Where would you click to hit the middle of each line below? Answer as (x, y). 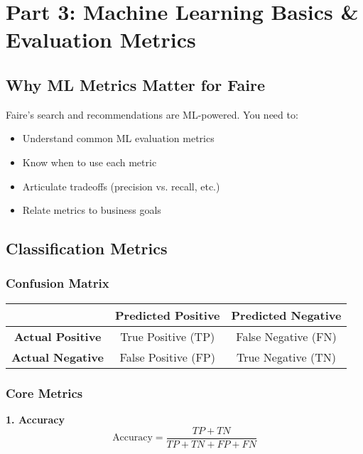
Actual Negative (58, 357)
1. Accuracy (35, 419)
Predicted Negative (286, 315)
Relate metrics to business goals (92, 210)
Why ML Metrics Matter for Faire (135, 84)
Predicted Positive (167, 315)
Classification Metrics (87, 248)
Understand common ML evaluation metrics (118, 138)
